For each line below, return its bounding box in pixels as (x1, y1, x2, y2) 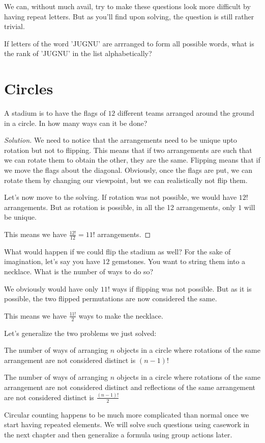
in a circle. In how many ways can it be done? (4, 117, 148, 128)
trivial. (4, 21, 25, 32)
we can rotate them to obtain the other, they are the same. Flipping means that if (4, 154, 260, 165)
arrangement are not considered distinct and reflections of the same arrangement (4, 382, 256, 393)
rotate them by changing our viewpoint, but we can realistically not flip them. (4, 174, 248, 185)
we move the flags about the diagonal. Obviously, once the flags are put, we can (4, 165, 252, 175)
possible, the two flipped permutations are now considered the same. (4, 293, 217, 304)
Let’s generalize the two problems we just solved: (4, 327, 157, 338)
